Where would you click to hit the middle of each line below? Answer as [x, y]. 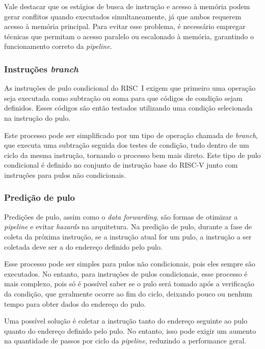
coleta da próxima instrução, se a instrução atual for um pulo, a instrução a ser [128, 236]
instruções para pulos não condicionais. [65, 174]
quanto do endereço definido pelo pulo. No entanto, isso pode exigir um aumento [130, 330]
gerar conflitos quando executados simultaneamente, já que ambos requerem [123, 16]
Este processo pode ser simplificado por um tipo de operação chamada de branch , [131, 135]
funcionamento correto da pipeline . [58, 46]
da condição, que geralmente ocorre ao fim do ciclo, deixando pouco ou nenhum [128, 293]
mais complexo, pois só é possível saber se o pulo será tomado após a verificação [129, 284]
